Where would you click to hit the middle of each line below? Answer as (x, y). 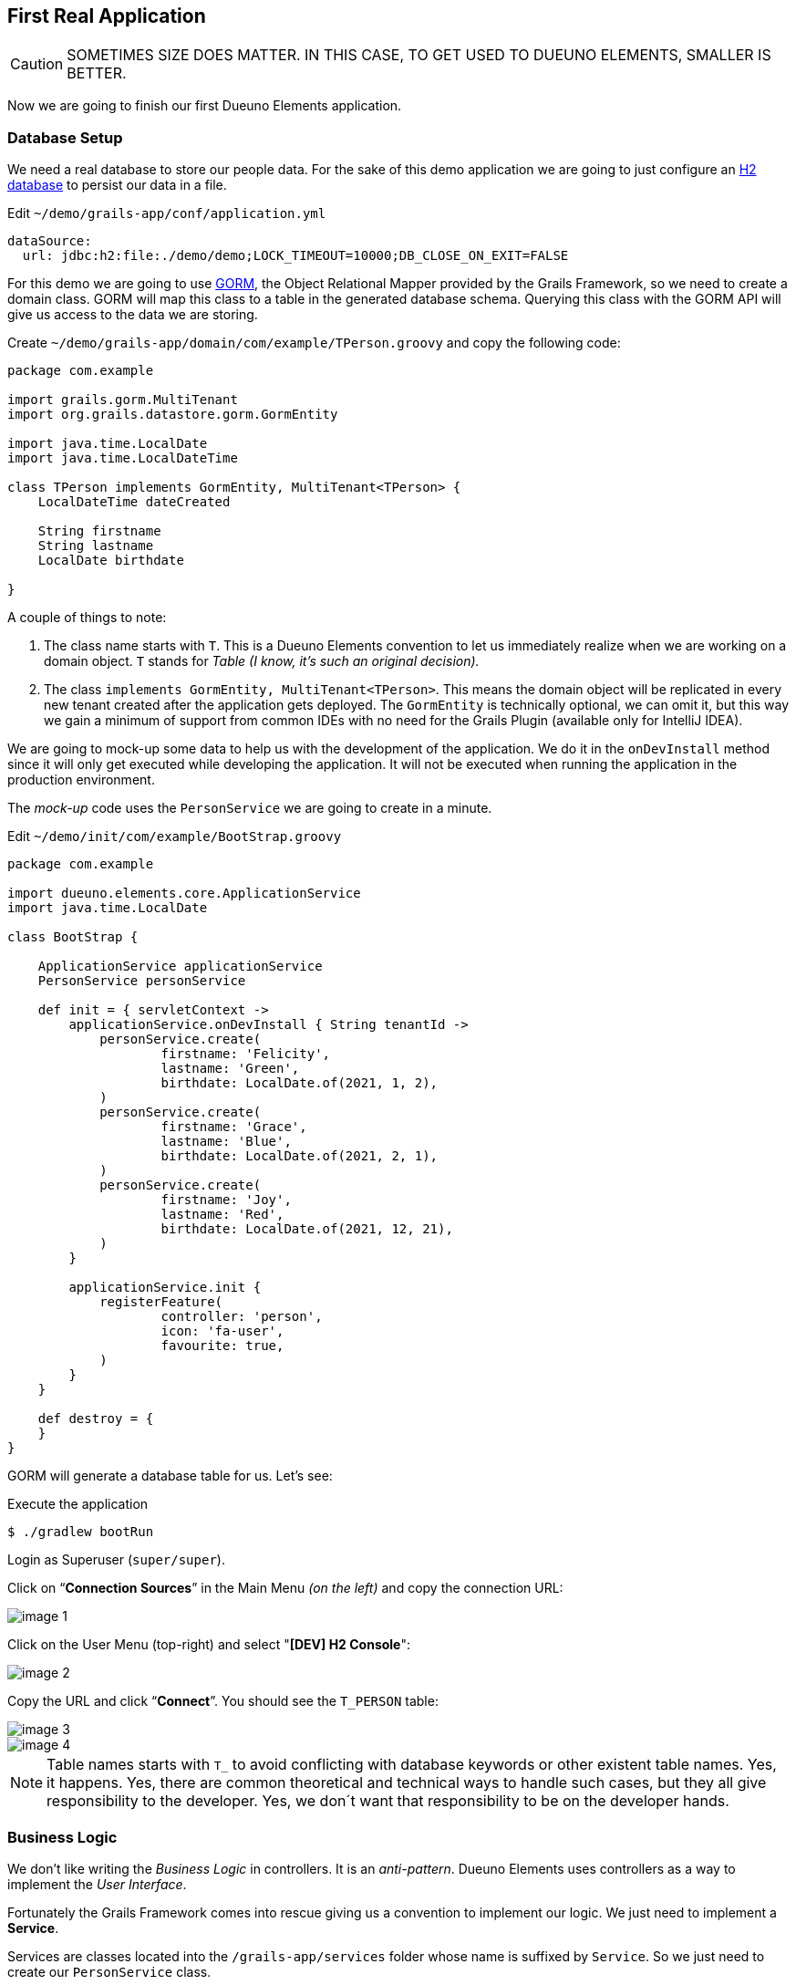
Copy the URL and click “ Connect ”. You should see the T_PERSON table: (223, 1701)
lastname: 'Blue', (226, 1142)
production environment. (81, 780)
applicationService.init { (165, 1288)
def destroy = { (96, 1419)
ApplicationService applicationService (180, 967)
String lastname (96, 546)
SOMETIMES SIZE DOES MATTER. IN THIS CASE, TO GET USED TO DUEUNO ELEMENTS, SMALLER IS (419, 55)
